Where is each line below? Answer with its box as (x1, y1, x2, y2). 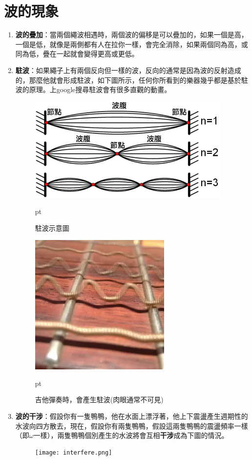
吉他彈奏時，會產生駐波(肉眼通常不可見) (35, 394, 164, 405)
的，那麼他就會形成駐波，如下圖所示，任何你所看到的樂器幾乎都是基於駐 (15, 74, 248, 85)
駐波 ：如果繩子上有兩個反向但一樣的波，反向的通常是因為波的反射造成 (15, 65, 241, 75)
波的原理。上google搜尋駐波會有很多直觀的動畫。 (15, 84, 171, 95)
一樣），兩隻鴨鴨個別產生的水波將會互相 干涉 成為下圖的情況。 (33, 430, 229, 440)
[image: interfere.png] (35, 449, 112, 456)
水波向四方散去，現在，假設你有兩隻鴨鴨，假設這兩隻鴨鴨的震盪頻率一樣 (15, 420, 248, 431)
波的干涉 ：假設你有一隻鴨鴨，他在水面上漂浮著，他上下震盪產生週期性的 (15, 411, 248, 421)
